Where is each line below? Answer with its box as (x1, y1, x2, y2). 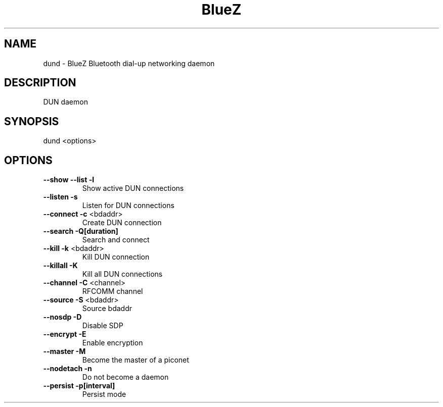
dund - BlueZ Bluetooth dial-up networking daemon (43, 59, 215, 68)
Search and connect (82, 235, 150, 244)
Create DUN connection (82, 218, 162, 227)
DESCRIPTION (4, 76, 76, 89)
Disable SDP (82, 321, 123, 330)
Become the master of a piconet (82, 355, 189, 365)
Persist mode (82, 390, 126, 399)
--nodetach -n (43, 364, 92, 373)
